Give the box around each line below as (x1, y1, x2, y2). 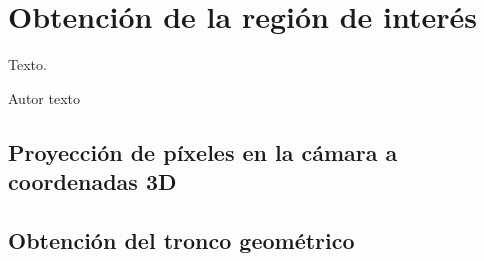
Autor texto (8, 87, 80, 108)
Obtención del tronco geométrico (8, 224, 355, 255)
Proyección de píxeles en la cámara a (8, 136, 398, 167)
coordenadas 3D (8, 166, 177, 197)
